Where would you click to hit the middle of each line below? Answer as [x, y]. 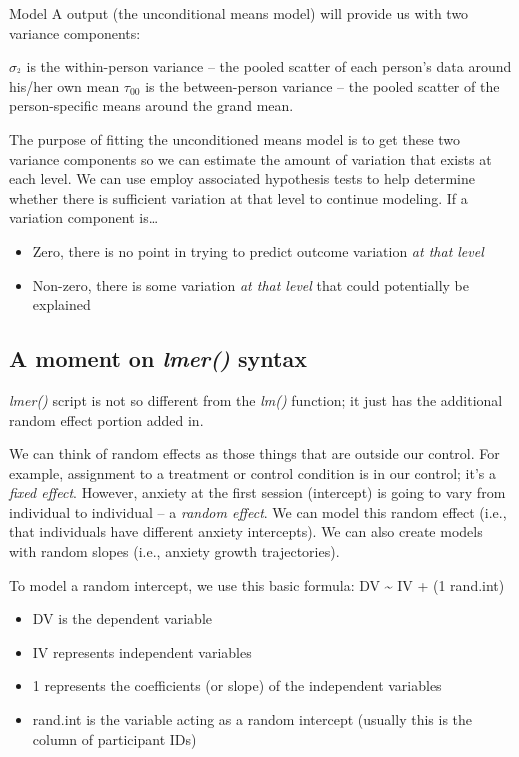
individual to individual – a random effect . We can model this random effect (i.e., [258, 511]
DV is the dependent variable [122, 618]
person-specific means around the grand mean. [151, 105]
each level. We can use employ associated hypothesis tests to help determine [242, 178]
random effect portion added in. [106, 419]
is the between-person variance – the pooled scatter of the [322, 85]
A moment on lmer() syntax [158, 358]
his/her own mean [64, 85]
